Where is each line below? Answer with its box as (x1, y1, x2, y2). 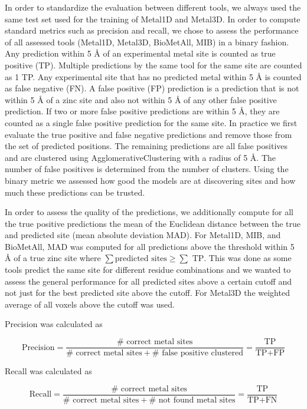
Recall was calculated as (5, 365, 92, 377)
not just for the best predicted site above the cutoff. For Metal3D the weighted (5, 286, 290, 299)
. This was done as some (204, 252, 292, 264)
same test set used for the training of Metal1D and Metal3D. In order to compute (5, 12, 301, 25)
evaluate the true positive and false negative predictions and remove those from (5, 128, 292, 140)
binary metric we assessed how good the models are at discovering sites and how (5, 174, 296, 186)
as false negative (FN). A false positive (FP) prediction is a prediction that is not (5, 82, 299, 94)
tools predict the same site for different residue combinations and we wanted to (5, 263, 291, 276)
